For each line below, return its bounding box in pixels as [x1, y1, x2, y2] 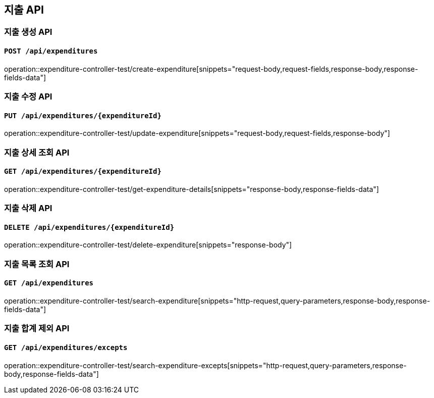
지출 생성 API [4, 27, 52, 37]
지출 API [4, 4, 44, 16]
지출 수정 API [4, 91, 52, 102]
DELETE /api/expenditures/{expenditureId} [4, 223, 175, 231]
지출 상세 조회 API [4, 147, 70, 158]
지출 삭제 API [4, 203, 52, 214]
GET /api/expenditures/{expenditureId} [4, 167, 161, 176]
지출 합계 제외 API [4, 323, 70, 334]
